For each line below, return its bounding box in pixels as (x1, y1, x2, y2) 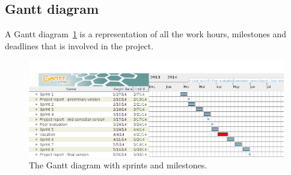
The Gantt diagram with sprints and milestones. (29, 159, 207, 171)
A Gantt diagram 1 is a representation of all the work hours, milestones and (5, 28, 287, 40)
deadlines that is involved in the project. (5, 39, 154, 52)
